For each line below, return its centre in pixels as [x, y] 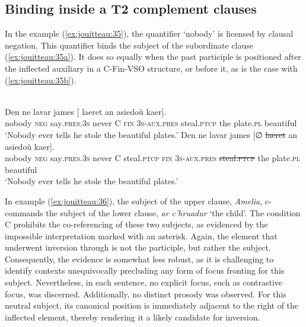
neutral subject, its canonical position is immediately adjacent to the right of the [152, 305]
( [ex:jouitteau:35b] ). [41, 80]
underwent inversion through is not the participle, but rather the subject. [138, 247]
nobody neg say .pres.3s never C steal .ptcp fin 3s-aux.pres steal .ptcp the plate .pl [152, 158]
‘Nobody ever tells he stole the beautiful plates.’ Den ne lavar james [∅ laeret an [151, 134]
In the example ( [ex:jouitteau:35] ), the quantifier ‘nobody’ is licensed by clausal [149, 33]
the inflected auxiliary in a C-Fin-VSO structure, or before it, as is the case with [151, 68]
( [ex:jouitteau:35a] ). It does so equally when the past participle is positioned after [153, 57]
